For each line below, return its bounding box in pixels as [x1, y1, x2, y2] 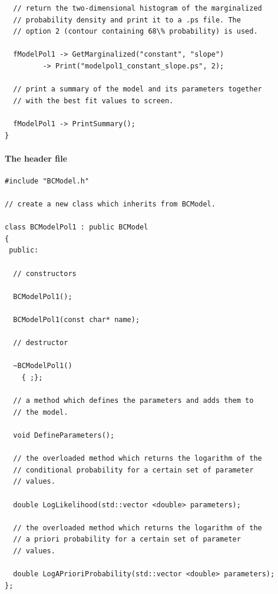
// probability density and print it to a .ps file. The [13, 15, 241, 24]
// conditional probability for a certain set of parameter [13, 465, 254, 474]
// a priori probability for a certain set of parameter [13, 535, 241, 544]
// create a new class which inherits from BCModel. [5, 200, 216, 209]
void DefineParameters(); [13, 431, 115, 439]
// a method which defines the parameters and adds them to [13, 396, 254, 405]
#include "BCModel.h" [5, 176, 90, 185]
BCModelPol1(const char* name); [13, 316, 140, 324]
